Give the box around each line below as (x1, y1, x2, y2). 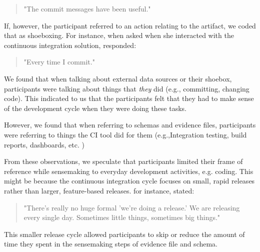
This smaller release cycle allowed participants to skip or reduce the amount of (4, 228, 245, 239)
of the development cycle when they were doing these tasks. (4, 102, 186, 113)
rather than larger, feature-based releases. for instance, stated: (4, 185, 194, 195)
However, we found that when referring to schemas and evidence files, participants (4, 119, 256, 130)
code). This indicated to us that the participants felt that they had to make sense (4, 93, 254, 103)
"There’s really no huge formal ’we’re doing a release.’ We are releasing (23, 202, 240, 212)
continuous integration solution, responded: (4, 39, 136, 50)
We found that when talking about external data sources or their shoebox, (4, 73, 232, 83)
